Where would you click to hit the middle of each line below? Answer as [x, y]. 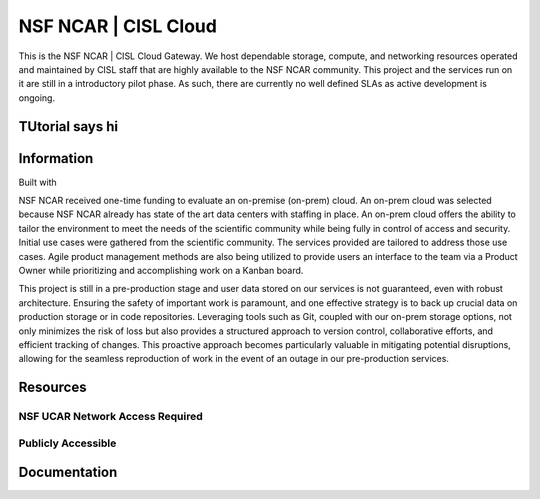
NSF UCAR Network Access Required [111, 417]
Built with [37, 182]
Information [56, 158]
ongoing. [36, 97]
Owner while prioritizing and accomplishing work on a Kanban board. [161, 270]
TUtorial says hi [68, 126]
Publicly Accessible [67, 443]
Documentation [68, 472]
